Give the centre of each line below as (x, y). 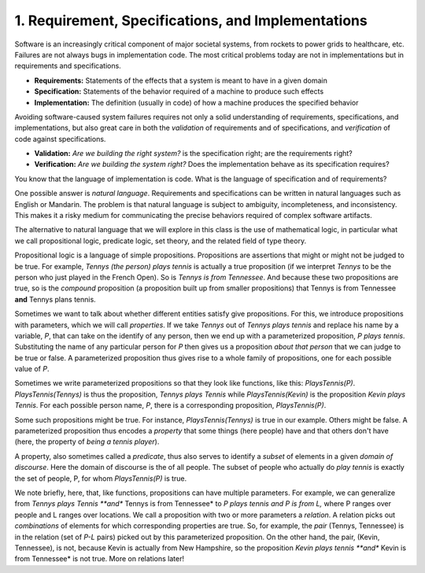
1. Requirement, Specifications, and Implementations (191, 20)
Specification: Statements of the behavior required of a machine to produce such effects (179, 91)
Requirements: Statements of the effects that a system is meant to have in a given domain (181, 80)
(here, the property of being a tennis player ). (87, 442)
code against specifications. (60, 139)
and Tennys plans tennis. (55, 299)
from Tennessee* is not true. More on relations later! (100, 559)
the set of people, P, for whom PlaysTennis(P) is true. (101, 478)
